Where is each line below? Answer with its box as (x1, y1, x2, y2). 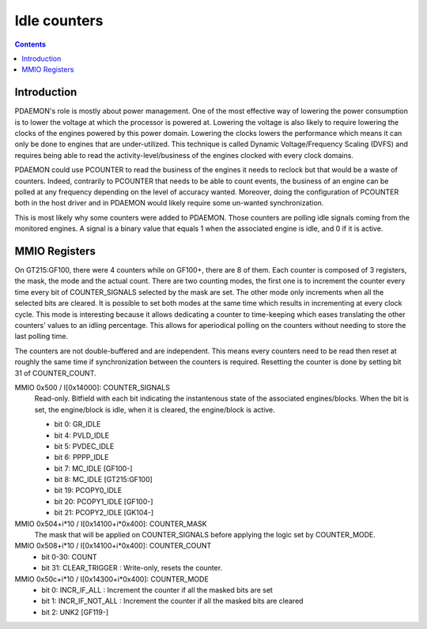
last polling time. (14, 332, 69, 341)
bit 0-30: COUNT (41, 552, 97, 561)
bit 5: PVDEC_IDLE (54, 441, 115, 450)
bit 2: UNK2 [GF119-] (41, 607, 109, 616)
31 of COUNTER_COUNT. (14, 368, 96, 378)
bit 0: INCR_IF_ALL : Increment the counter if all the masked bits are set (41, 585, 273, 594)
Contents (14, 40, 47, 49)
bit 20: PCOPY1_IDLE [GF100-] (54, 496, 153, 506)
